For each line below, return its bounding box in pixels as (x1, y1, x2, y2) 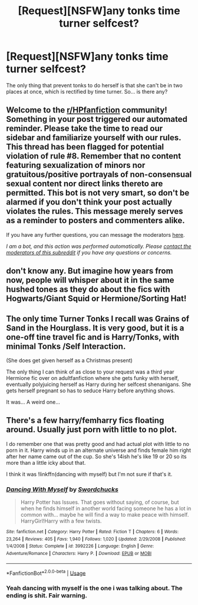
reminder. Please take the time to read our (6, 124, 163, 134)
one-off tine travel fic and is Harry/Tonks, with (6, 332, 180, 342)
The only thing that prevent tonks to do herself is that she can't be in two (6, 81, 183, 89)
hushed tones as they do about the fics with (6, 285, 170, 295)
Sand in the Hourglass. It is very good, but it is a (6, 323, 184, 333)
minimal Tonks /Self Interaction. (6, 341, 126, 351)
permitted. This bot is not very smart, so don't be (6, 188, 190, 198)
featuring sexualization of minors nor (6, 160, 146, 170)
